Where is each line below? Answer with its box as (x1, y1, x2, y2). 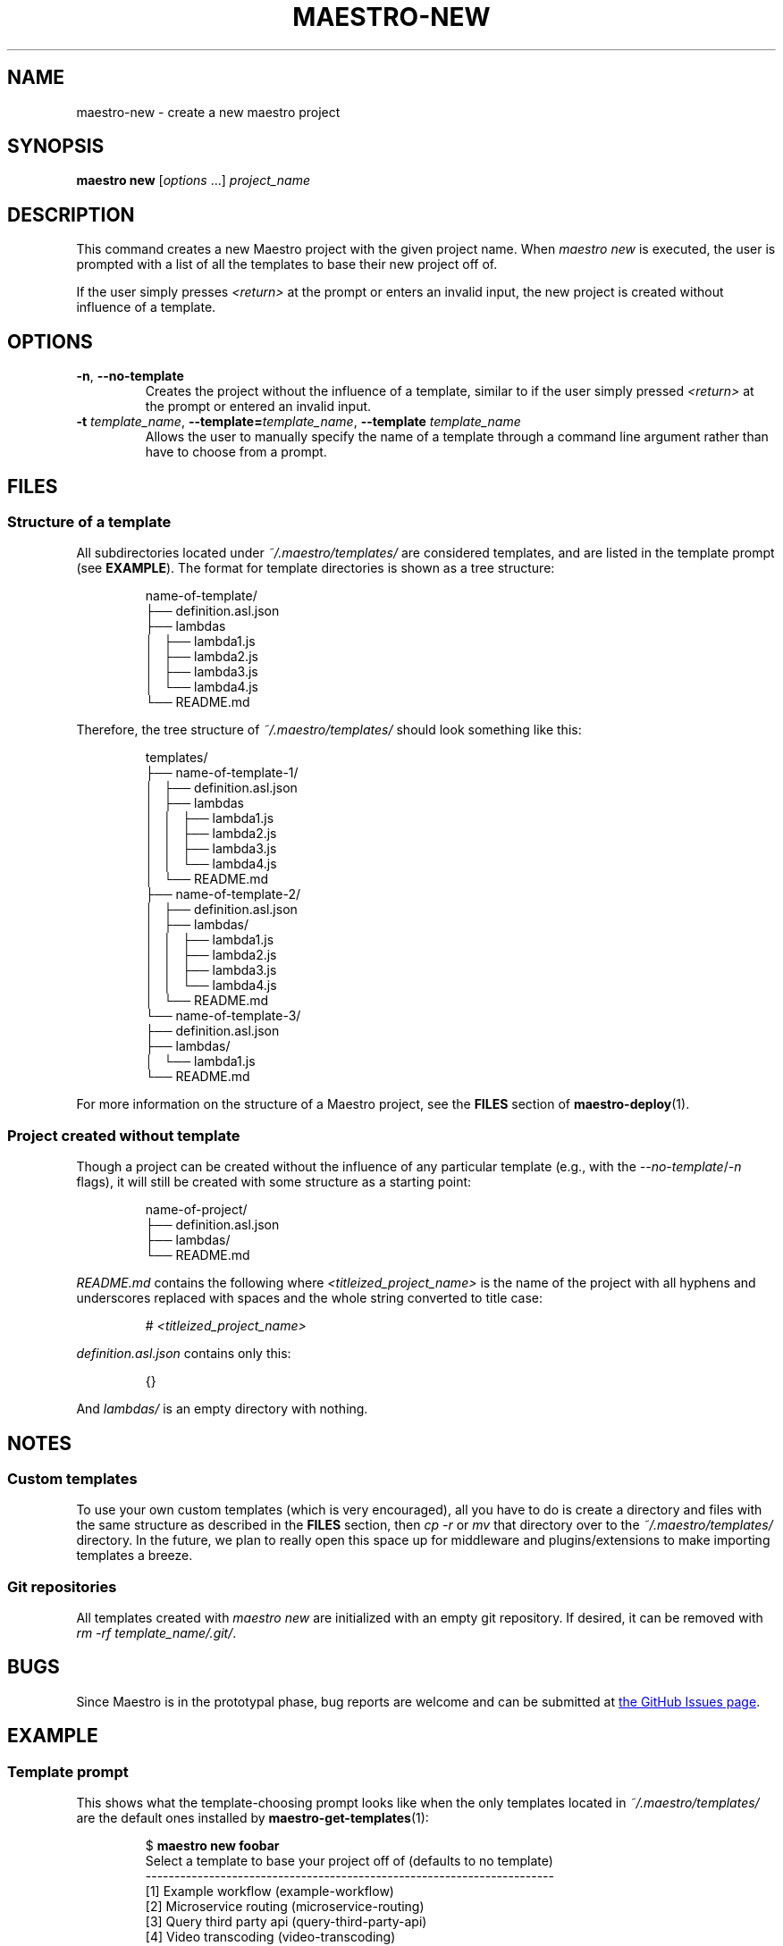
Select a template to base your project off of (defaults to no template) (145, 1853, 553, 1869)
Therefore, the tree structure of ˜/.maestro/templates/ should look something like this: (76, 722, 582, 738)
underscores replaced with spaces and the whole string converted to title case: (76, 1290, 543, 1306)
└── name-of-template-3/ (145, 1008, 301, 1024)
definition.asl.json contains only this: (76, 1346, 291, 1362)
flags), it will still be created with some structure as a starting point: (76, 1174, 472, 1190)
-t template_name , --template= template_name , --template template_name (76, 414, 521, 430)
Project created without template (7, 1126, 240, 1145)
